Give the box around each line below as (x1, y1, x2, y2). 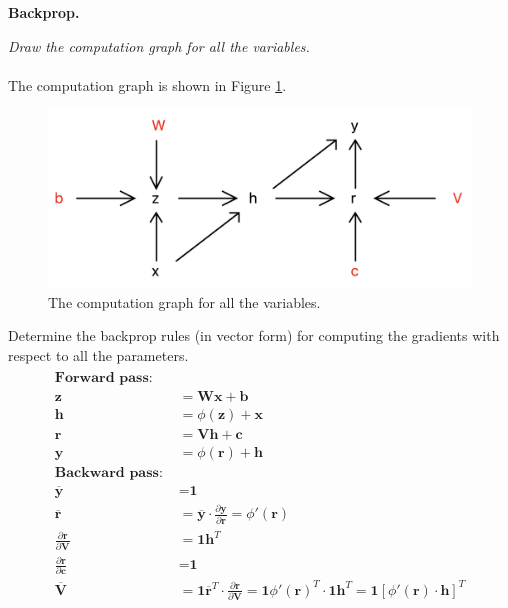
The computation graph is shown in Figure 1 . (8, 74, 287, 95)
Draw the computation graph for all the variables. (8, 35, 310, 56)
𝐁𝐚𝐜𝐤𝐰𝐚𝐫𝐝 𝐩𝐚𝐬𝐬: (54, 465, 163, 480)
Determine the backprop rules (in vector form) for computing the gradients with (8, 325, 500, 346)
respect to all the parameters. (8, 345, 189, 366)
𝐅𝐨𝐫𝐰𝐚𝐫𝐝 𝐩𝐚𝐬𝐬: (54, 370, 153, 385)
